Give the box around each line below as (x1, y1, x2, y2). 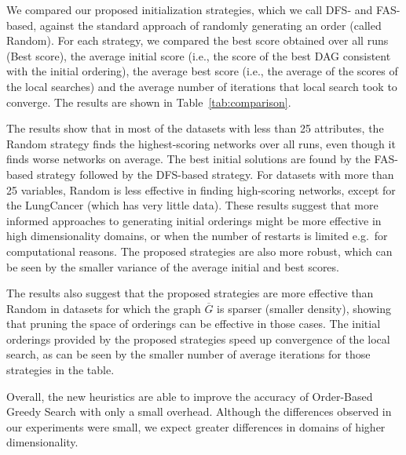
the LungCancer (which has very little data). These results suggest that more (6, 197, 379, 213)
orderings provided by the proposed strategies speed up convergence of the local (6, 330, 390, 347)
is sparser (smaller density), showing (217, 300, 391, 316)
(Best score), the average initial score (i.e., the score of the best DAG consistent (6, 47, 391, 64)
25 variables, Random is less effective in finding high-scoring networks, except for (6, 181, 396, 198)
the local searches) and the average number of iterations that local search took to (6, 78, 397, 94)
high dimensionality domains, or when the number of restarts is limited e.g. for (6, 227, 388, 244)
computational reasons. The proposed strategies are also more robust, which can (6, 242, 393, 259)
